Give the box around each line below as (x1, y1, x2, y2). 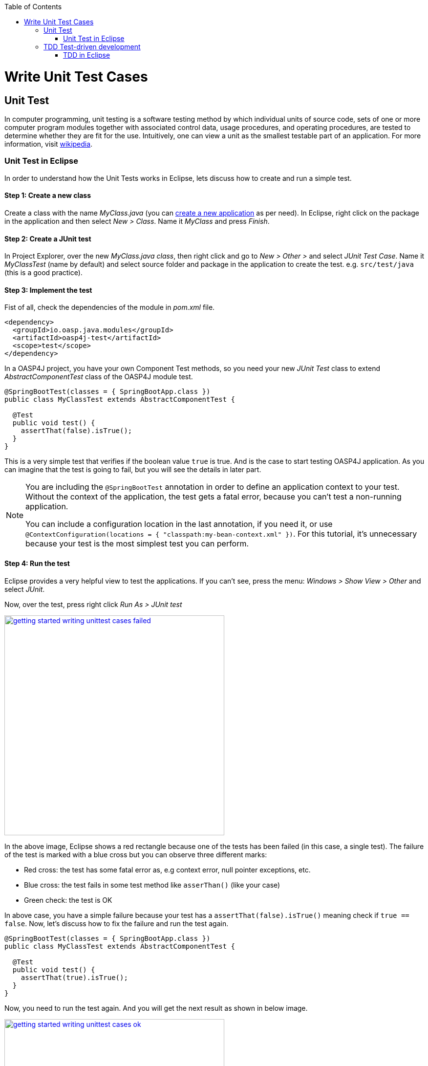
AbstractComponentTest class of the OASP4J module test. (4, 372, 193, 381)
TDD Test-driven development (43, 43, 141, 51)
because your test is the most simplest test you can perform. (25, 539, 249, 549)
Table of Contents (4, 2, 62, 11)
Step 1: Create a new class (4, 191, 91, 200)
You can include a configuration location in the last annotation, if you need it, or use (25, 519, 333, 529)
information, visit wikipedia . (4, 139, 93, 148)
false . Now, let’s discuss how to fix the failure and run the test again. (4, 919, 229, 928)
